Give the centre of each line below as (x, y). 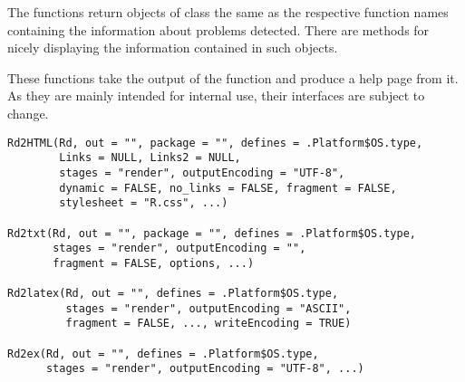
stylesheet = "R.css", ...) (144, 203)
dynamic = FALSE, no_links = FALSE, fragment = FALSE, (228, 188)
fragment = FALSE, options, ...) (154, 263)
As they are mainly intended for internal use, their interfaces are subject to (216, 95)
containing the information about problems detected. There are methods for (218, 29)
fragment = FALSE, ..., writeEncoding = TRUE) (208, 324)
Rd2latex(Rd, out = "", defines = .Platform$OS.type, (173, 294)
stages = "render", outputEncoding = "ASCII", (208, 308)
